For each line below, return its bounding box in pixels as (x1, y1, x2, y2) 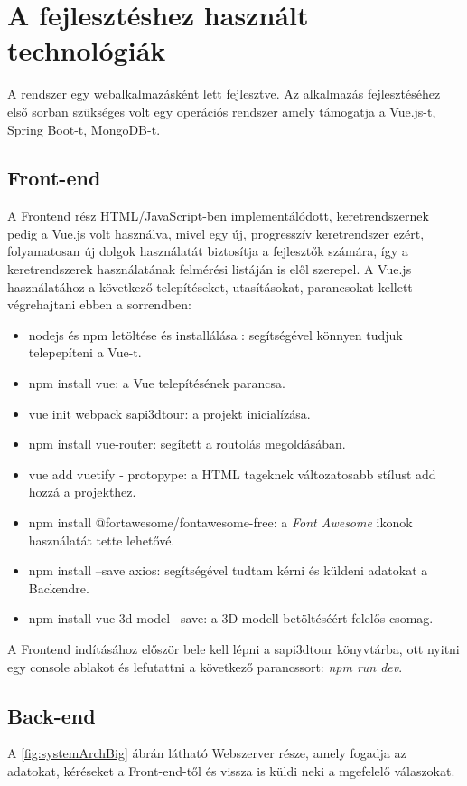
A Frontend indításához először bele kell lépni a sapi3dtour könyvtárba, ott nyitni (7, 639, 460, 658)
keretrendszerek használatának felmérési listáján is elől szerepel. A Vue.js (7, 260, 412, 279)
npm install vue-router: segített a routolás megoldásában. (28, 434, 346, 453)
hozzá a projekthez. (28, 482, 136, 501)
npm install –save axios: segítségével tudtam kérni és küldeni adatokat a (28, 561, 428, 580)
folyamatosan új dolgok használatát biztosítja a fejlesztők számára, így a (7, 241, 408, 260)
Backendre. (28, 578, 89, 597)
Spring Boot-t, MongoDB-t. (7, 119, 161, 138)
